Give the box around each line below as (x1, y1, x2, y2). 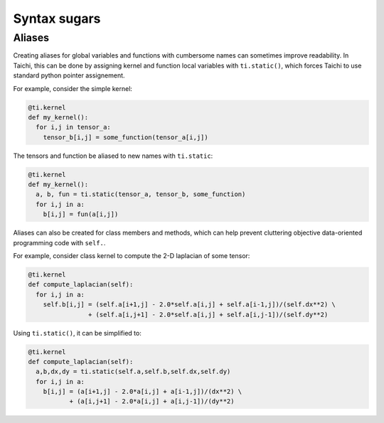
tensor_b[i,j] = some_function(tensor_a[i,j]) (43, 133, 209, 141)
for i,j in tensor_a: (36, 123, 112, 132)
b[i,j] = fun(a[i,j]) (43, 210, 119, 218)
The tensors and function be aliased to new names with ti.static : (13, 151, 213, 160)
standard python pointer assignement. (13, 71, 125, 80)
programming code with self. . (13, 238, 106, 247)
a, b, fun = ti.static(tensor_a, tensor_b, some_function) (36, 191, 246, 198)
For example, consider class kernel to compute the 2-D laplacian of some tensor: (13, 252, 250, 260)
